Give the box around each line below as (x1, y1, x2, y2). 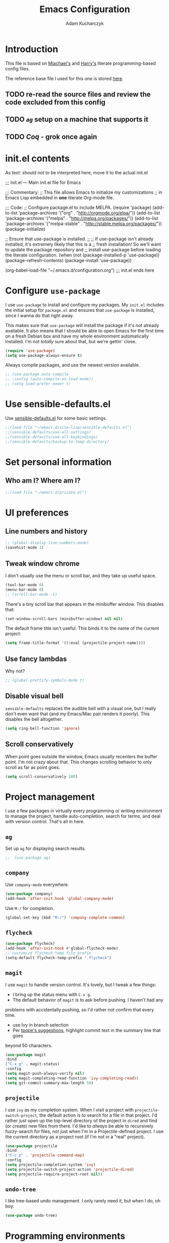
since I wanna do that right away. (5, 312, 74, 318)
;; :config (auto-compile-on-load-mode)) (5, 377, 94, 382)
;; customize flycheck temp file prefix (5, 950, 92, 956)
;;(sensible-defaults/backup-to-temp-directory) (5, 439, 109, 444)
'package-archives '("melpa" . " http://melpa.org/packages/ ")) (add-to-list (5, 215, 158, 221)
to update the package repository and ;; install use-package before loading (5, 246, 161, 252)
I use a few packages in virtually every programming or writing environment (5, 808, 162, 814)
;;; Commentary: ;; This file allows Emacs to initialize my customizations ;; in (5, 189, 162, 195)
